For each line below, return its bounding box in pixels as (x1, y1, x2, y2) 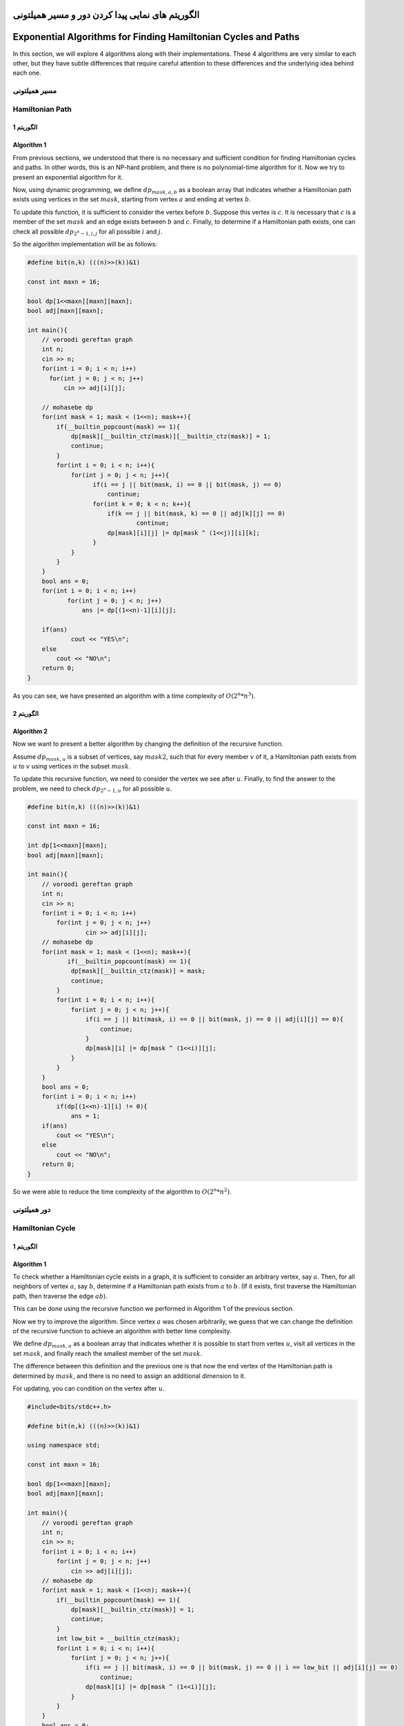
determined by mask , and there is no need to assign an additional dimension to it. (12, 1371, 246, 1380)
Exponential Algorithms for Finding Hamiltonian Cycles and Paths (12, 31, 300, 43)
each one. (12, 69, 41, 77)
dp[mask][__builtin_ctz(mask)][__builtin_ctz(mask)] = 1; (70, 432, 272, 440)
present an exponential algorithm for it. (12, 173, 123, 181)
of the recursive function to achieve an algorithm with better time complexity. (12, 1326, 232, 1335)
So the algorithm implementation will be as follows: (12, 240, 158, 248)
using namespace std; (27, 1442, 101, 1449)
